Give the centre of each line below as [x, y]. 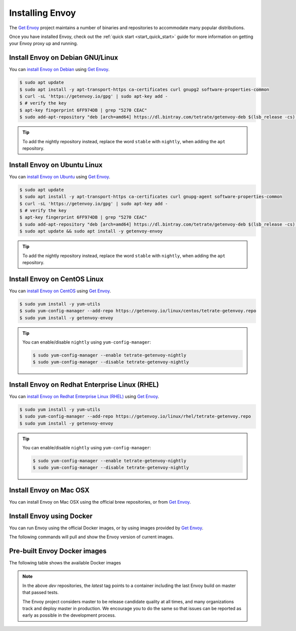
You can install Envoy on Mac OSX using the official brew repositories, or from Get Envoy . [100, 502]
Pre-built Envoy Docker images [58, 551]
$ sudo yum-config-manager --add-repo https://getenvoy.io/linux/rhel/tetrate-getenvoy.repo [135, 416]
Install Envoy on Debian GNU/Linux [64, 58]
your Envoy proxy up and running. [44, 43]
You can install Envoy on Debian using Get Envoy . [59, 70]
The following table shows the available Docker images [65, 563]
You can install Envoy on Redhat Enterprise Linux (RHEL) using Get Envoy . [84, 396]
